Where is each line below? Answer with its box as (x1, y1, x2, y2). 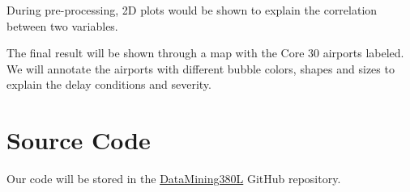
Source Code (6, 123, 151, 157)
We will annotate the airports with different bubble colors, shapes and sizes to (6, 60, 395, 77)
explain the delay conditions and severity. (6, 76, 211, 93)
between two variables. (6, 17, 118, 34)
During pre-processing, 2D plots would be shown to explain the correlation (6, 2, 378, 18)
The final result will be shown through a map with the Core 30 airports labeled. (6, 44, 404, 61)
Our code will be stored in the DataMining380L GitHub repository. (6, 170, 341, 187)
